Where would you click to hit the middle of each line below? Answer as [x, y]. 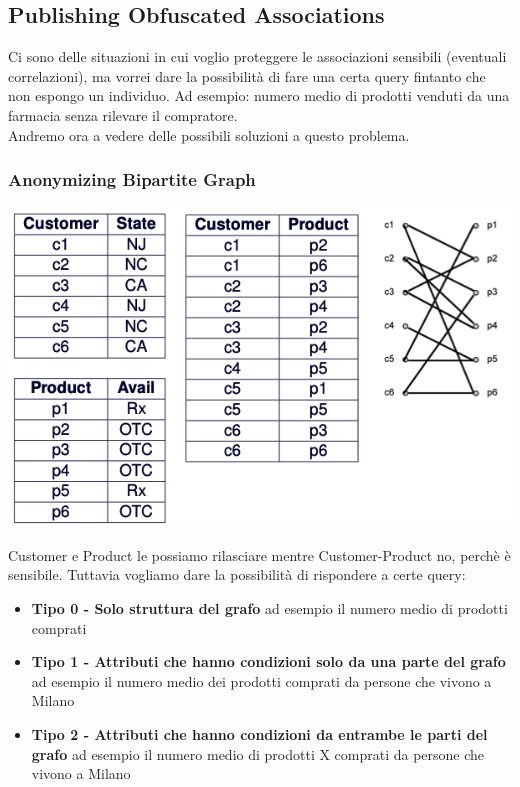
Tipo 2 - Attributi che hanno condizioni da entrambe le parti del [259, 733]
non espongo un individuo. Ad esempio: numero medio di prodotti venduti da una [259, 95]
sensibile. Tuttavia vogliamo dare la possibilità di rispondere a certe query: [237, 574]
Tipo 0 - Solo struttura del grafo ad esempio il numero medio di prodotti [269, 607]
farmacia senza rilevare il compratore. [123, 114]
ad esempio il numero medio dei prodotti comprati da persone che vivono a [261, 680]
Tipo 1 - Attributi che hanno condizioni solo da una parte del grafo [268, 661]
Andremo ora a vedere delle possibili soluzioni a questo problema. [209, 134]
